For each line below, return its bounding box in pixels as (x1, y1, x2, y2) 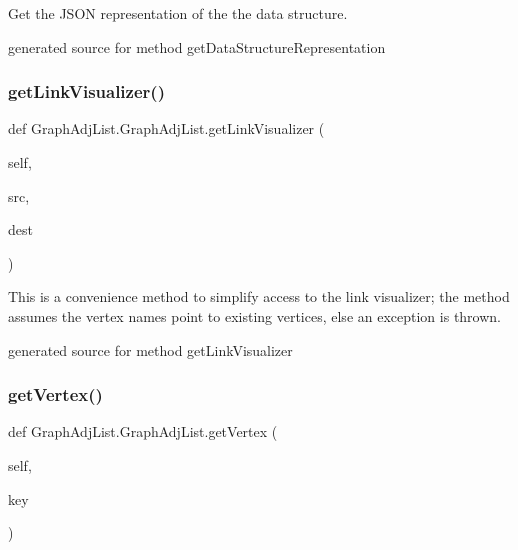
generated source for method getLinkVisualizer (8, 339, 293, 360)
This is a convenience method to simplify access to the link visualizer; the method (8, 286, 510, 307)
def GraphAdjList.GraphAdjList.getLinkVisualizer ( (8, 118, 325, 139)
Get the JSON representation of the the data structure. (8, 3, 348, 23)
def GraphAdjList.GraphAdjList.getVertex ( (8, 421, 278, 442)
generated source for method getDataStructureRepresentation (8, 36, 386, 57)
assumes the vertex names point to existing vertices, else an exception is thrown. (8, 305, 501, 326)
